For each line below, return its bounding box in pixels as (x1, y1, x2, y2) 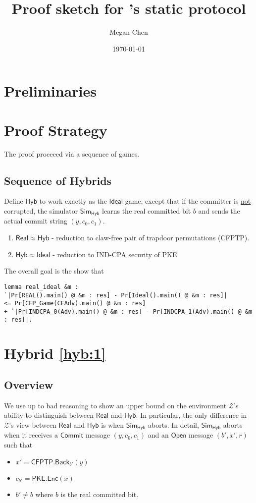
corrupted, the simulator (4, 206, 78, 216)
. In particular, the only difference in (136, 410, 247, 420)
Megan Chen (109, 27, 148, 37)
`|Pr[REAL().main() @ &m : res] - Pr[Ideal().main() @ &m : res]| (4, 291, 228, 299)
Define (4, 196, 23, 206)
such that (4, 439, 33, 449)
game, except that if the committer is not (125, 196, 251, 206)
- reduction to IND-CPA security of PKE (52, 249, 177, 259)
